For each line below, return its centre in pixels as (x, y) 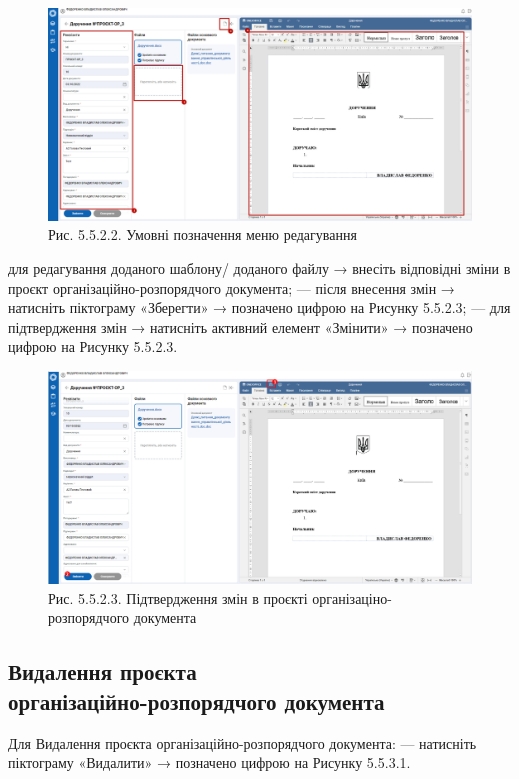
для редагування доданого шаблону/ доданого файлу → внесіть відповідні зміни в (259, 268)
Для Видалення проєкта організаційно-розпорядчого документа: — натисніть (242, 742)
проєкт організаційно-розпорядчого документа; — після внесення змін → (231, 287)
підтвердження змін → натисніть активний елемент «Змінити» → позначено (240, 326)
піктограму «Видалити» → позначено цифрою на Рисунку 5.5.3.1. (209, 762)
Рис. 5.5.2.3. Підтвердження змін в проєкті (178, 597)
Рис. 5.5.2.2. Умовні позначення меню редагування (202, 234)
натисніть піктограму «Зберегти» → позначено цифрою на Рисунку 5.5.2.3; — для (259, 307)
